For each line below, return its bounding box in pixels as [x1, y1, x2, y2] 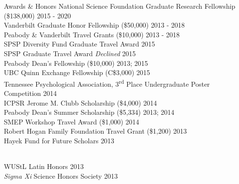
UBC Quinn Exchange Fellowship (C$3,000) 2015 [4, 67, 150, 77]
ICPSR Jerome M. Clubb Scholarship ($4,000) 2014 [4, 97, 157, 107]
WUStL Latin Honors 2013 [4, 161, 84, 171]
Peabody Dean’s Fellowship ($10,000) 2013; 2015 [4, 58, 148, 68]
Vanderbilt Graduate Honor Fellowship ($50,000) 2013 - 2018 [4, 20, 185, 30]
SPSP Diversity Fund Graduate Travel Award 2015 [4, 39, 155, 49]
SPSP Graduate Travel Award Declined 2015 [4, 48, 136, 58]
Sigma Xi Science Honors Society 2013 [4, 170, 118, 181]
